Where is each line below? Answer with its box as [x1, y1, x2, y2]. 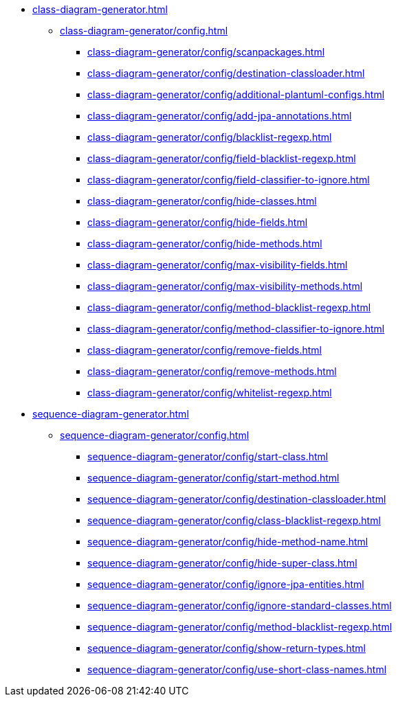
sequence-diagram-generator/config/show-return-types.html [87, 642, 366, 654]
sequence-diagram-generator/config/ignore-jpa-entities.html [87, 578, 364, 590]
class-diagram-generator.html [32, 3, 168, 15]
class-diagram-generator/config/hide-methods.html [87, 238, 322, 249]
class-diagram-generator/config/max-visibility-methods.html [87, 280, 363, 292]
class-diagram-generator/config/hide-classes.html [87, 195, 317, 207]
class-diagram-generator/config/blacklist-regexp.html [87, 131, 332, 143]
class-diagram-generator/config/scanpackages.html [87, 46, 325, 58]
